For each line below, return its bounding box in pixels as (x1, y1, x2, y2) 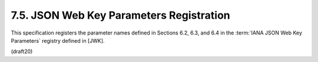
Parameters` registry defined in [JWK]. (11, 37, 105, 44)
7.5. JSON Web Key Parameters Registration (11, 9, 230, 22)
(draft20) (11, 48, 33, 55)
